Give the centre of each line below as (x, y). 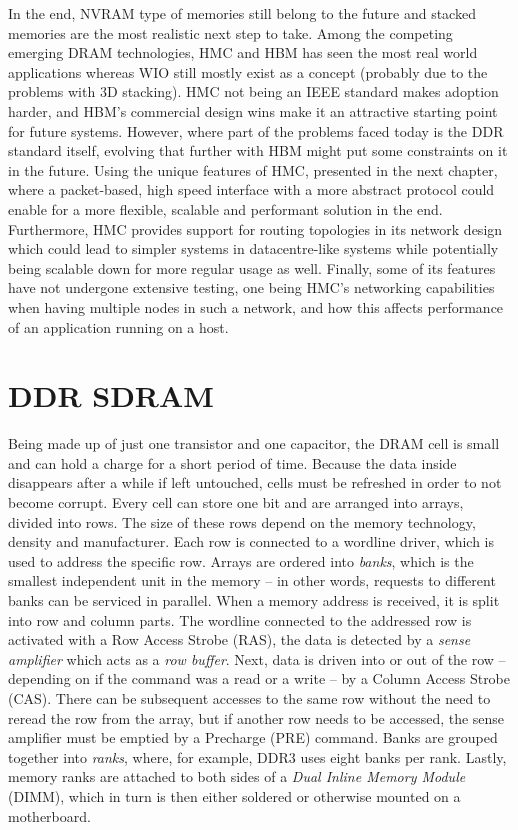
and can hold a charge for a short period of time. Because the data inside (232, 462)
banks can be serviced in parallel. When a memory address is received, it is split (254, 599)
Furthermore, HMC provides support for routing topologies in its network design (255, 228)
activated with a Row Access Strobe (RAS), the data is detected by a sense (239, 639)
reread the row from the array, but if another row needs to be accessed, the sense (256, 717)
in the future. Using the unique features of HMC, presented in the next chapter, (253, 169)
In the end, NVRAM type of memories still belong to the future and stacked (242, 13)
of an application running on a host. (118, 326)
